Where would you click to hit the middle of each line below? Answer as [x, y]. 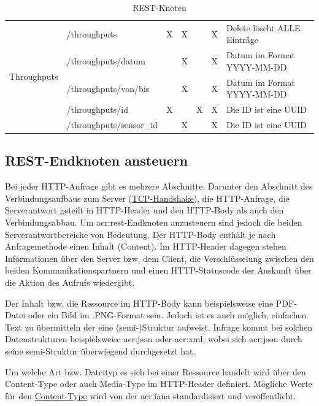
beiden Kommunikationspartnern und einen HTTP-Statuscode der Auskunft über [158, 270]
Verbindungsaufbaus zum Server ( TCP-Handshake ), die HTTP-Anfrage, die [147, 198]
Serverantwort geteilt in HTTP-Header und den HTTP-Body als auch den [144, 210]
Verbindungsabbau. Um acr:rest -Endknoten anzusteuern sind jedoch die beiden [154, 222]
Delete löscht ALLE [263, 27]
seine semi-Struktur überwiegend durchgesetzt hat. [100, 351]
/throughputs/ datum [106, 61]
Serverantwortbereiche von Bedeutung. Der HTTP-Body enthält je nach [140, 234]
